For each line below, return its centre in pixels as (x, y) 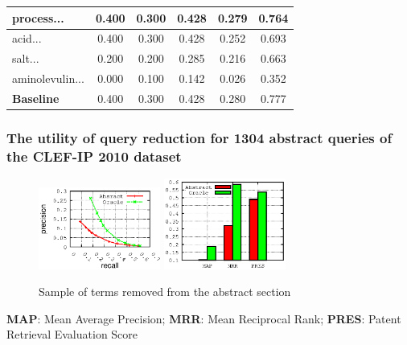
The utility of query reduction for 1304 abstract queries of (199, 137)
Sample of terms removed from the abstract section (165, 292)
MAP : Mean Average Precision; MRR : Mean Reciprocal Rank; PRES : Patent (204, 318)
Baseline (36, 98)
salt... (26, 58)
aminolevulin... (48, 78)
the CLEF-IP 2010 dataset (94, 156)
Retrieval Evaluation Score (72, 334)
